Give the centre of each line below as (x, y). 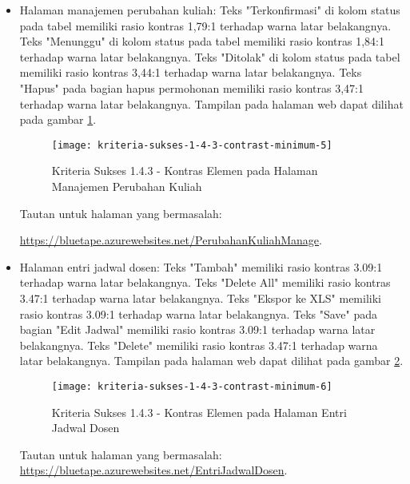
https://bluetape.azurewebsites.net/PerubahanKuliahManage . (171, 240)
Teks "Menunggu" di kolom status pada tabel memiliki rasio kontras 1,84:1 (202, 41)
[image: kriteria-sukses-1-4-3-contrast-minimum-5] (192, 145)
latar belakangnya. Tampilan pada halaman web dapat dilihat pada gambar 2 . (211, 361)
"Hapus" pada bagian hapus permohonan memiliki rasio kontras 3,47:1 (191, 87)
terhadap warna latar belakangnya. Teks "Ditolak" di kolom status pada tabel (210, 56)
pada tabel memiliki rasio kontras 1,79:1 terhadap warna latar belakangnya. (205, 25)
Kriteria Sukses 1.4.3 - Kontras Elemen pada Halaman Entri (199, 412)
